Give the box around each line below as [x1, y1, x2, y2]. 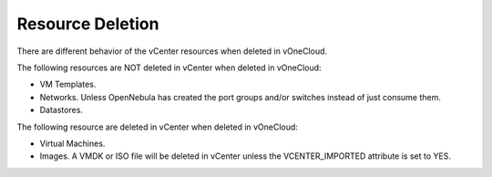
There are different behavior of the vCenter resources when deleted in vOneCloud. [16, 46, 328, 57]
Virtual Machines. [39, 138, 106, 149]
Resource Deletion [16, 14, 159, 34]
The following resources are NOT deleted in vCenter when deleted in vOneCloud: [16, 62, 323, 73]
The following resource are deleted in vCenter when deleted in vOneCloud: [16, 121, 298, 132]
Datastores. [39, 105, 84, 116]
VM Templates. [39, 78, 97, 90]
